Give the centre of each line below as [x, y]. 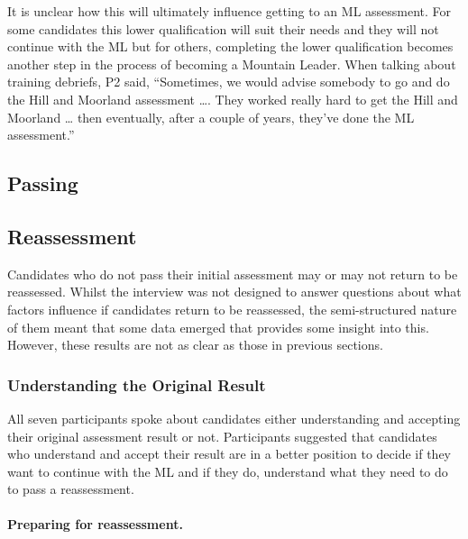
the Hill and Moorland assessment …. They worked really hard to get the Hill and [233, 99]
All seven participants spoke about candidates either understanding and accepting [234, 418]
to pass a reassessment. [71, 489]
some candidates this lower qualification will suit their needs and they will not [223, 28]
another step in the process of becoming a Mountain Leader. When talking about [232, 64]
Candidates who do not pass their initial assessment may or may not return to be [233, 274]
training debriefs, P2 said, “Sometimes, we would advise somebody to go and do [229, 82]
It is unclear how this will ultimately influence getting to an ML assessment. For [229, 11]
